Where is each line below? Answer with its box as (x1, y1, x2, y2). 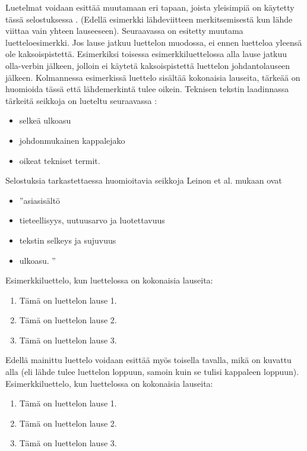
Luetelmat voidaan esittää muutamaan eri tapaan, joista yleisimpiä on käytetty (5, 1, 295, 13)
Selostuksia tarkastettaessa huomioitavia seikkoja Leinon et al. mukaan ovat (5, 174, 282, 187)
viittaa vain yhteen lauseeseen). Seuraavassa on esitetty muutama (5, 24, 243, 37)
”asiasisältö (19, 194, 61, 206)
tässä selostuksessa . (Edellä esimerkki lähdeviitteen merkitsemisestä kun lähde (5, 12, 293, 25)
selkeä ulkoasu (19, 114, 71, 127)
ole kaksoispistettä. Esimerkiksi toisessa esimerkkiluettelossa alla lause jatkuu (5, 48, 287, 60)
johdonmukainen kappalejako (19, 134, 125, 146)
